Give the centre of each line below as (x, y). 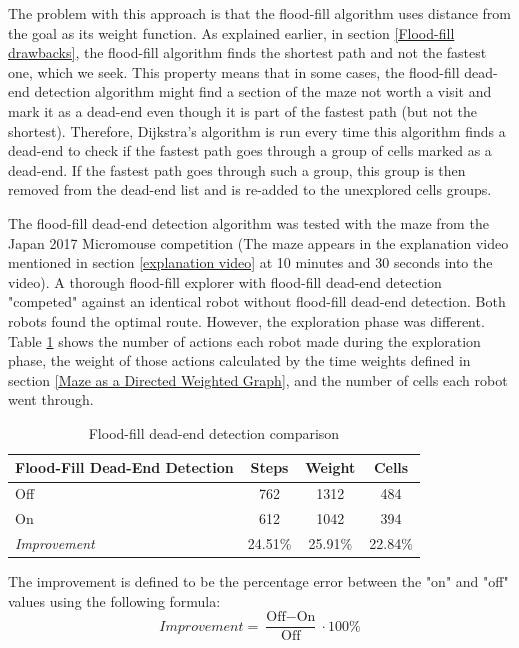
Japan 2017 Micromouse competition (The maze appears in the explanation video (258, 242)
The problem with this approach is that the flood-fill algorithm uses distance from (260, 13)
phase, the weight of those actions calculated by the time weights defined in (239, 360)
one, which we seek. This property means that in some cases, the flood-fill (234, 71)
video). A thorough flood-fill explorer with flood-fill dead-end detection (225, 281)
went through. (51, 399)
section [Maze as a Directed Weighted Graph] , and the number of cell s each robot (258, 379)
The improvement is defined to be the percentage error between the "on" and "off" (258, 581)
